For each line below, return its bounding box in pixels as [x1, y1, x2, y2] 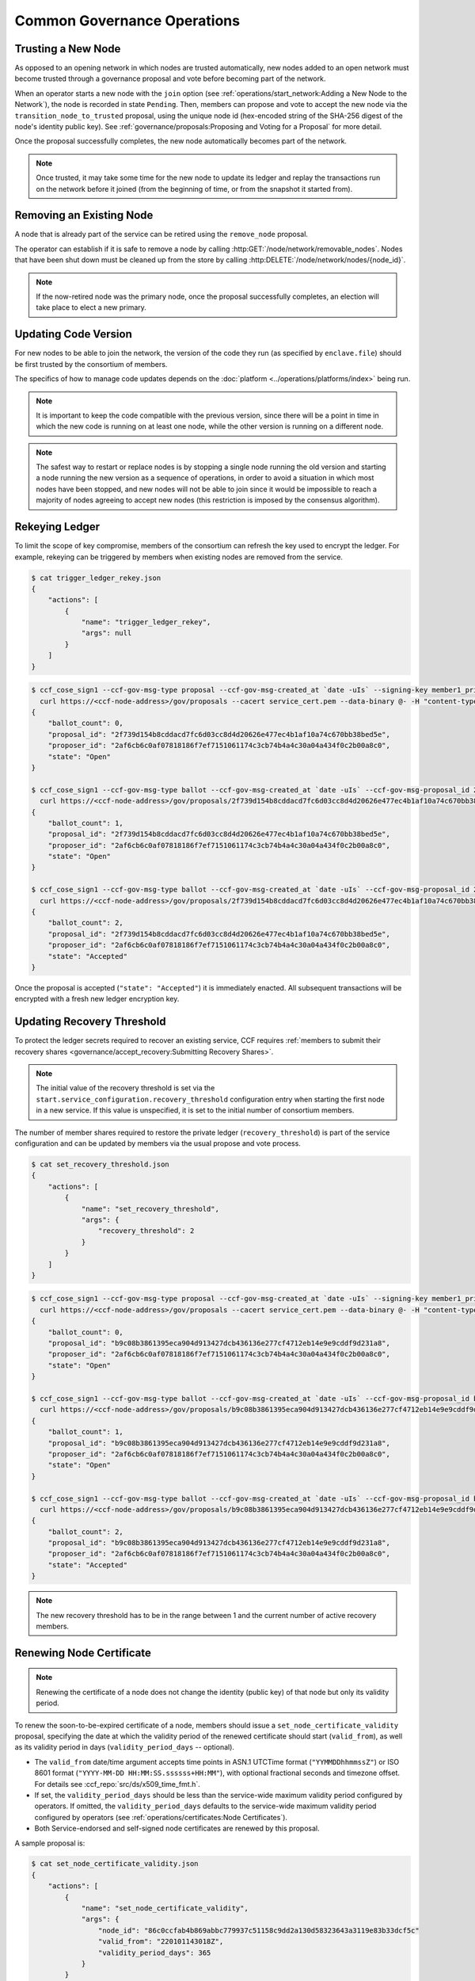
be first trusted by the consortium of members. [14, 359, 168, 368]
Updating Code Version [14, 327, 132, 341]
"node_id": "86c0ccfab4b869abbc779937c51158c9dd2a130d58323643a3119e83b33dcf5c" [97, 1926, 420, 1935]
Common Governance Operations [14, 12, 241, 29]
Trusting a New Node [14, 42, 121, 55]
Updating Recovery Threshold [14, 1015, 166, 1029]
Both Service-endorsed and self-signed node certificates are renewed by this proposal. [34, 1823, 320, 1834]
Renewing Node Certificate [14, 1646, 152, 1659]
